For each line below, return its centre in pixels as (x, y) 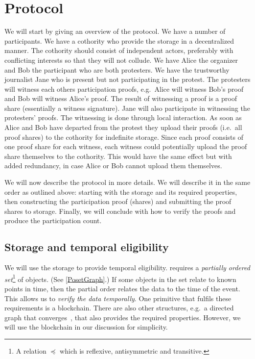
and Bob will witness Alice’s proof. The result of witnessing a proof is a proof (121, 98)
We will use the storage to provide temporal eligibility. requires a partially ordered (127, 268)
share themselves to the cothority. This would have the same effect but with (118, 156)
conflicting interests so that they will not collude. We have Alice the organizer (121, 60)
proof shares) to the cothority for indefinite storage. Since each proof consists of (124, 137)
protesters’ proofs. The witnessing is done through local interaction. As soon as (123, 117)
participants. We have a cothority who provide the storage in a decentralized (119, 40)
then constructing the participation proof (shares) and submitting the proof (118, 201)
